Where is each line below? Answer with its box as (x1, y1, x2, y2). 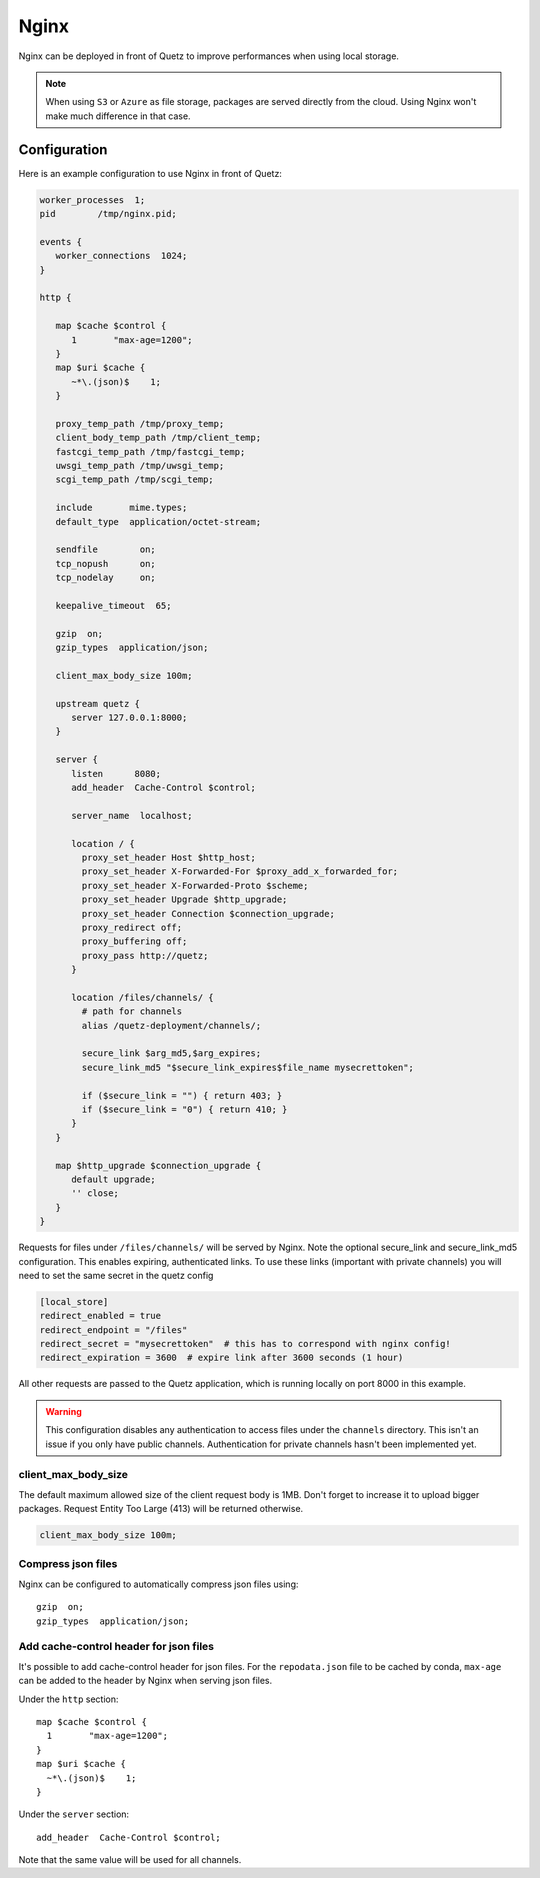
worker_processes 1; (39, 194, 146, 205)
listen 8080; (71, 768, 162, 779)
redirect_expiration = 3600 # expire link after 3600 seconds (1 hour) (39, 1352, 404, 1364)
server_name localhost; (71, 810, 194, 821)
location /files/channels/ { (71, 991, 214, 1003)
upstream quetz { (55, 698, 140, 709)
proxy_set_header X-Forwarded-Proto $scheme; (81, 880, 309, 891)
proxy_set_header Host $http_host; (81, 851, 257, 863)
